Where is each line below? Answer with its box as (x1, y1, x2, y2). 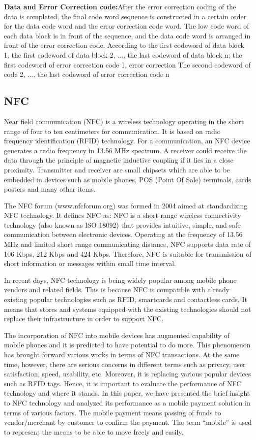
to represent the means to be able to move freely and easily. (4, 426, 184, 437)
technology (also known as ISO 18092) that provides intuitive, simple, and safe (4, 219, 241, 230)
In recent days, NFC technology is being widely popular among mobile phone (4, 274, 237, 285)
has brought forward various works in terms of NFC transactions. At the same (4, 349, 240, 360)
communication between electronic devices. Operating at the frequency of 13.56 (4, 229, 243, 239)
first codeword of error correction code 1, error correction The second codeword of (4, 59, 251, 69)
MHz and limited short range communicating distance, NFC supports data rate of (4, 239, 251, 249)
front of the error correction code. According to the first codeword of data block (4, 40, 244, 50)
